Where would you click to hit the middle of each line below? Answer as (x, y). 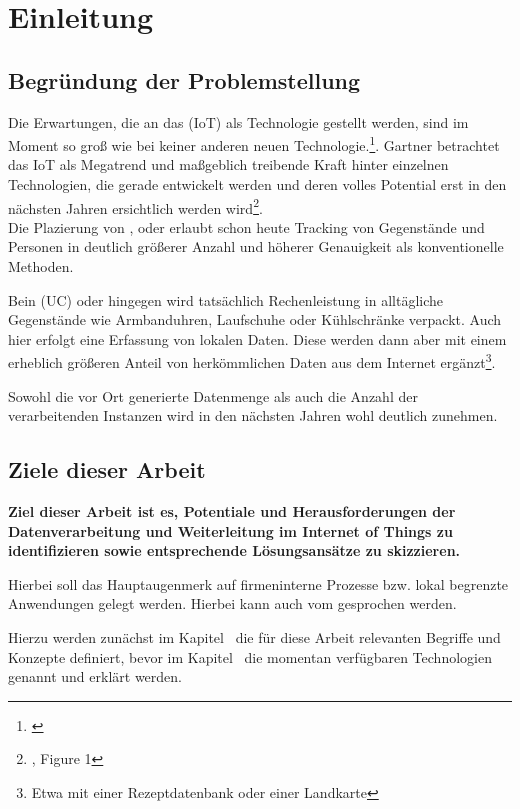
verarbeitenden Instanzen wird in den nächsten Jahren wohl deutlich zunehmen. (253, 415)
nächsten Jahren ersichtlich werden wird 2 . (135, 206)
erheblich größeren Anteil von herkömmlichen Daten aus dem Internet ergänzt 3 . (252, 361)
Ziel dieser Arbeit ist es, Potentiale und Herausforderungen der (232, 511)
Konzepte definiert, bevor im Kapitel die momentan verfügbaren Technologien (250, 656)
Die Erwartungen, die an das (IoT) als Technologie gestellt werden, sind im (238, 121)
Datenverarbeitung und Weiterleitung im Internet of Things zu (230, 530)
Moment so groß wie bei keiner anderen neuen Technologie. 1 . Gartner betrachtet (254, 143)
